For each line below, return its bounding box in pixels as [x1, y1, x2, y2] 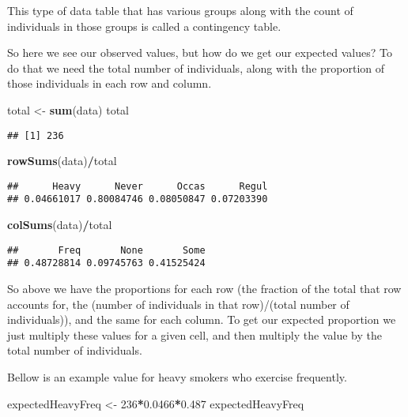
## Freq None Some [7, 244, 206, 256]
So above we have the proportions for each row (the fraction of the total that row [7, 280, 402, 297]
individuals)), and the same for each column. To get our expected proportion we [7, 311, 396, 328]
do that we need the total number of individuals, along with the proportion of [7, 59, 385, 76]
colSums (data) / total [7, 216, 112, 233]
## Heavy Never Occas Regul [7, 180, 268, 192]
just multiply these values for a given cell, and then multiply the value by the [7, 326, 382, 343]
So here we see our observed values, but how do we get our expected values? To [7, 44, 392, 61]
